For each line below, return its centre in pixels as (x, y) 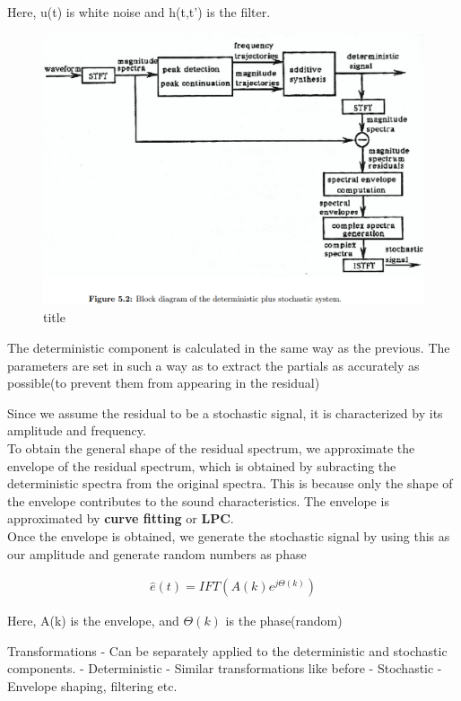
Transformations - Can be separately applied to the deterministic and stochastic (227, 650)
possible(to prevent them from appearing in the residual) (164, 383)
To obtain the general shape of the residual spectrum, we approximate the (211, 448)
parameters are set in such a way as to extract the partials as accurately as (213, 365)
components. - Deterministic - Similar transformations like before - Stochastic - (225, 668)
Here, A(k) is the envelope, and (93, 621)
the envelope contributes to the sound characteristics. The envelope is (198, 500)
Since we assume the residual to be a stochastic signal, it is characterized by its (225, 412)
